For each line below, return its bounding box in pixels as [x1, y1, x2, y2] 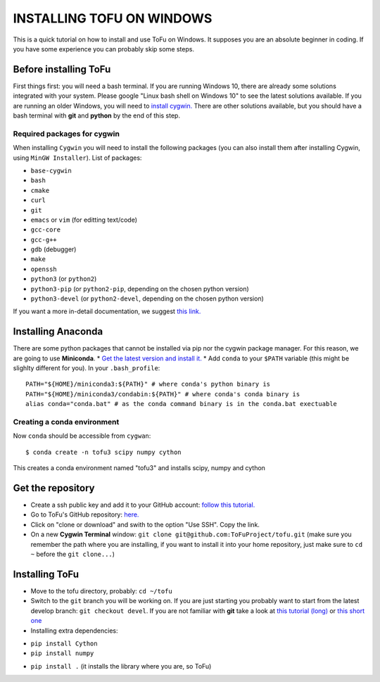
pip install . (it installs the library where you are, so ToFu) [30, 662, 212, 670]
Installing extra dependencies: [30, 626, 119, 635]
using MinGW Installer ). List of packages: [13, 153, 142, 162]
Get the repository [13, 482, 95, 494]
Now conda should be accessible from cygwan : [13, 431, 151, 440]
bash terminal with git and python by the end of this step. [13, 111, 181, 120]
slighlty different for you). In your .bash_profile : [13, 364, 160, 372]
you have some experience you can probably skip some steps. [13, 44, 195, 53]
